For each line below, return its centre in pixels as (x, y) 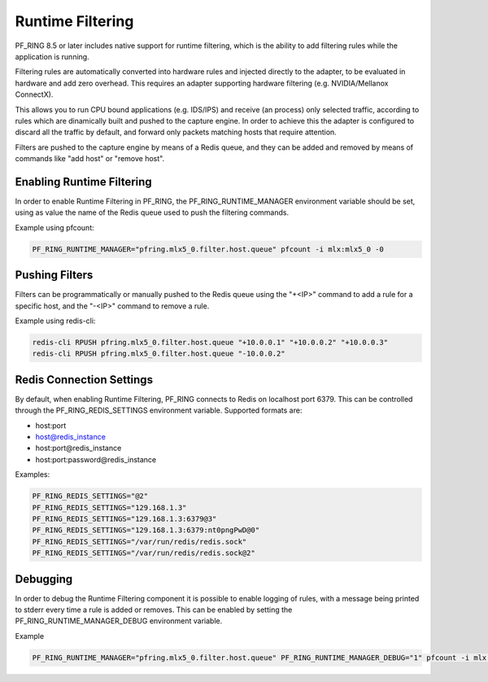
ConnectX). (34, 94)
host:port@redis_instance (78, 448)
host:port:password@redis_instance (96, 459)
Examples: (33, 474)
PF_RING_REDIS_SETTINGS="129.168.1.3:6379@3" (124, 519)
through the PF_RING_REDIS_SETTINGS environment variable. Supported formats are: (159, 410)
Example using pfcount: (54, 227)
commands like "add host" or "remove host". (90, 159)
